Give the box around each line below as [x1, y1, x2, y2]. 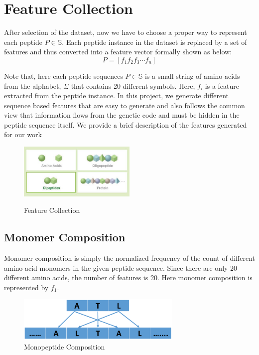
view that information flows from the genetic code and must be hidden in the [4, 110, 240, 120]
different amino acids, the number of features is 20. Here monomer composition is [4, 272, 253, 283]
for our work [4, 129, 42, 140]
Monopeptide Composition [24, 341, 105, 352]
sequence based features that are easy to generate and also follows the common [4, 100, 245, 110]
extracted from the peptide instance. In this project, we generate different [4, 90, 229, 101]
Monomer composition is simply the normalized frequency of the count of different [4, 252, 255, 263]
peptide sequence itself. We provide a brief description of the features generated [4, 119, 247, 130]
